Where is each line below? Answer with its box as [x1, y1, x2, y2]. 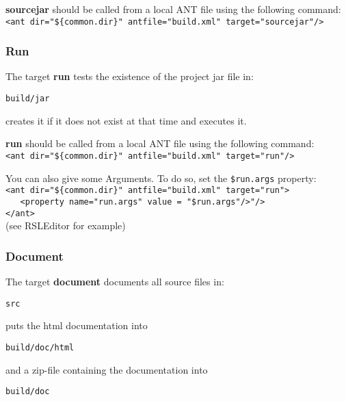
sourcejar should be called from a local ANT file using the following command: [5, 2, 341, 16]
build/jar [5, 94, 50, 104]
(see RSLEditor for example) [5, 218, 126, 233]
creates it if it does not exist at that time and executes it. [5, 113, 247, 127]
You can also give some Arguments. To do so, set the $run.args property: [5, 170, 317, 185]
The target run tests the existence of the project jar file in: [5, 69, 254, 83]
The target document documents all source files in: [5, 274, 224, 288]
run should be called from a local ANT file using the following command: [5, 136, 315, 151]
